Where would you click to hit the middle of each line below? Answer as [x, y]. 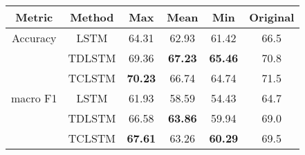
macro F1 [34, 98]
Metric [34, 17]
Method [92, 17]
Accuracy [34, 38]
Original [272, 17]
